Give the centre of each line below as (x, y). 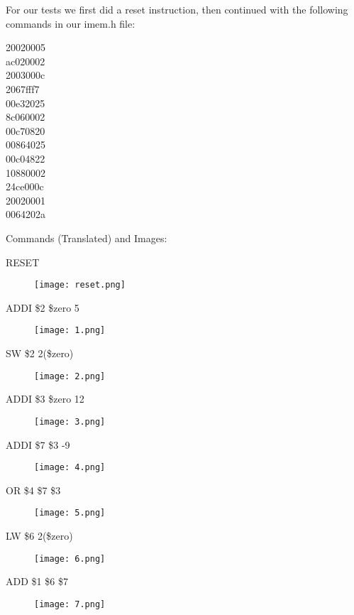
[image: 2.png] (70, 376)
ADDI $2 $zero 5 (43, 307)
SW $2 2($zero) (40, 353)
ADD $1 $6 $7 (37, 581)
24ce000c (25, 186)
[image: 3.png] (70, 421)
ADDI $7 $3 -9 (38, 444)
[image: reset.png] (80, 285)
